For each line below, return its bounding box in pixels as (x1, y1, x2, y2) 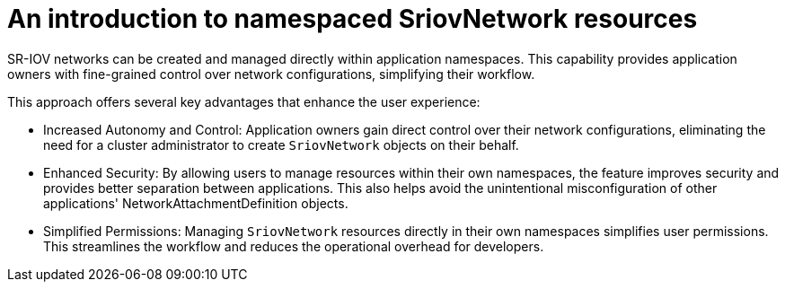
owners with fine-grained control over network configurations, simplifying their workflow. (7, 66, 535, 82)
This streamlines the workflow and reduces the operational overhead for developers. (43, 238, 544, 254)
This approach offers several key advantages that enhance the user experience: (7, 93, 481, 109)
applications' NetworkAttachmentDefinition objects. (43, 195, 348, 211)
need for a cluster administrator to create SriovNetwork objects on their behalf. (43, 136, 519, 153)
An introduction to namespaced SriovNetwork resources (7, 4, 698, 34)
